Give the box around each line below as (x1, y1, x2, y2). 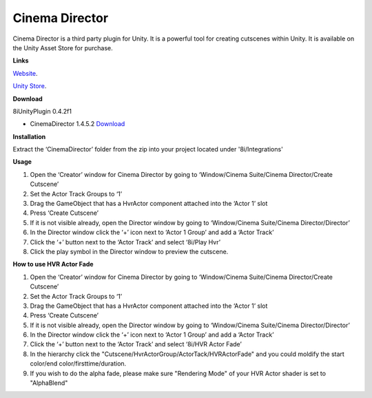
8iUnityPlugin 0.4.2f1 (12, 107, 72, 115)
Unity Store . (12, 82, 47, 90)
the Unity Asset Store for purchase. (12, 43, 113, 52)
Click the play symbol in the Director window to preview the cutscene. (30, 247, 229, 255)
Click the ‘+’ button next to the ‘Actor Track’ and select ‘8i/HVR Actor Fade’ (30, 340, 242, 348)
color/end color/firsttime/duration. (30, 359, 127, 368)
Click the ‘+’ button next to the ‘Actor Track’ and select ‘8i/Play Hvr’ (30, 238, 220, 246)
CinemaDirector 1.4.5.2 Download (30, 120, 125, 128)
